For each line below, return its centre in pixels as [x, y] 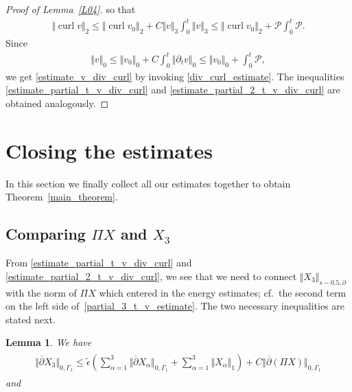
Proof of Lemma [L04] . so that [71, 9]
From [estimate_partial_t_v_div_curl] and [99, 263]
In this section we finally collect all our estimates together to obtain [148, 183]
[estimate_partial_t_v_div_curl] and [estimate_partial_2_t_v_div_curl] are [173, 90]
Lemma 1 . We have [49, 342]
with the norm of [41, 292]
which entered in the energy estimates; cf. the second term [223, 292]
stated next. [31, 319]
